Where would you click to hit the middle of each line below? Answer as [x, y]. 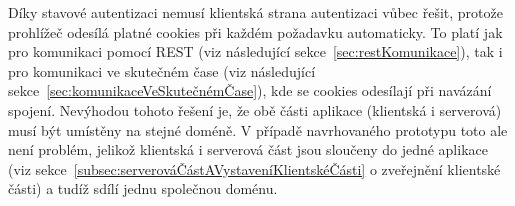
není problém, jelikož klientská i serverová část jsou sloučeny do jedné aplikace [248, 149]
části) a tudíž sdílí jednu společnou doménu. [143, 188]
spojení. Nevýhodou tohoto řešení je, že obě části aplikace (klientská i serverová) [255, 109]
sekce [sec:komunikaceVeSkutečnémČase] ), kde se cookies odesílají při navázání [250, 90]
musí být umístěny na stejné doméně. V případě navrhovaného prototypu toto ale [258, 129]
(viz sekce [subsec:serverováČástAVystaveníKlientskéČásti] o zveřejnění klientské [254, 168]
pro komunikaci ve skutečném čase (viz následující [162, 70]
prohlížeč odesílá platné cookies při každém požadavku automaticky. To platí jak [255, 31]
